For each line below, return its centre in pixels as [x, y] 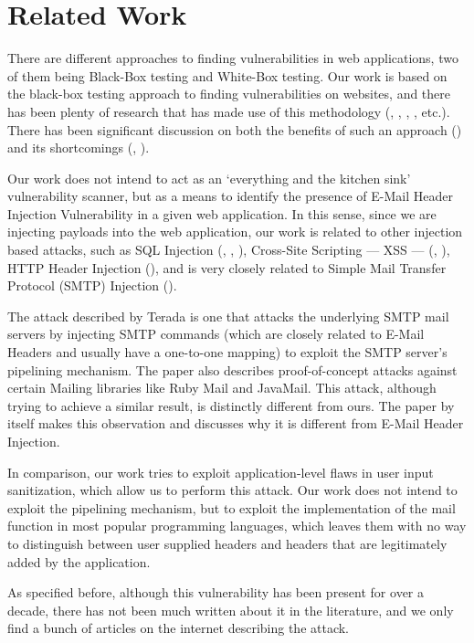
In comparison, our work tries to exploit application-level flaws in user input [221, 472]
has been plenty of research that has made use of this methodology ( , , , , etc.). [229, 111]
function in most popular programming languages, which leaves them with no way [237, 526]
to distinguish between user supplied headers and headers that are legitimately [227, 543]
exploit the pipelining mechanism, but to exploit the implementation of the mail [232, 507]
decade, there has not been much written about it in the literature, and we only [231, 610]
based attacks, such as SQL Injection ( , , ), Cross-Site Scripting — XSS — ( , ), [229, 250]
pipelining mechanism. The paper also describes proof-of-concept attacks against [232, 369]
